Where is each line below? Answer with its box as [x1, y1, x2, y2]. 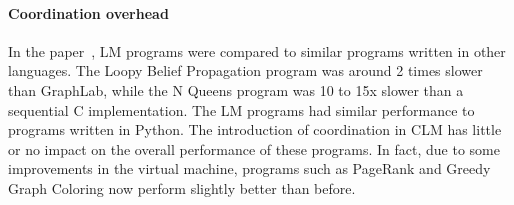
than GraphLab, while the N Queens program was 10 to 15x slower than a [8, 79, 464, 100]
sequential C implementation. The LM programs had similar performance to [8, 99, 475, 120]
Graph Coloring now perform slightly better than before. [8, 177, 356, 198]
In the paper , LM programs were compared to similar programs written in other [8, 40, 506, 61]
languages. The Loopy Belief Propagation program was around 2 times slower [8, 60, 483, 81]
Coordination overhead [8, 2, 169, 23]
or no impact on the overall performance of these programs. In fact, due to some [8, 138, 500, 159]
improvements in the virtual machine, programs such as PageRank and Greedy [8, 158, 491, 179]
